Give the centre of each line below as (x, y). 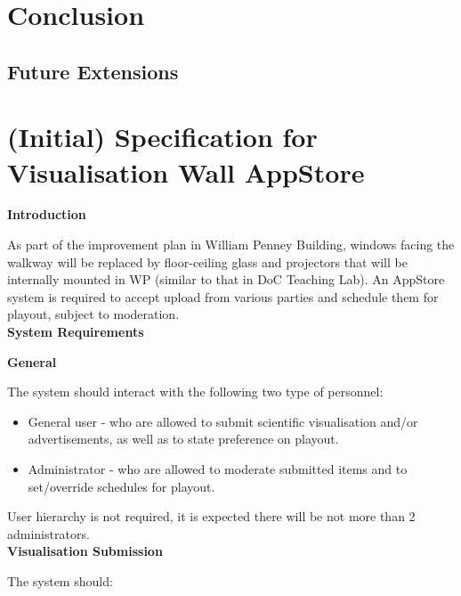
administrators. (49, 533)
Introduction (47, 214)
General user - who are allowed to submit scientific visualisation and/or (223, 421)
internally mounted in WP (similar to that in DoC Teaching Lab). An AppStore (226, 279)
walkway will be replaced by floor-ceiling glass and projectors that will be (207, 261)
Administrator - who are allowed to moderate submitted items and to (218, 469)
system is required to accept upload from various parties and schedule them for (223, 296)
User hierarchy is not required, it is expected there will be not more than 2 (211, 516)
